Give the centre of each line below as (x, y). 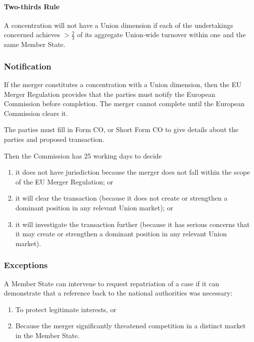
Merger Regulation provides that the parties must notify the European (110, 94)
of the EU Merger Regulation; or (64, 181)
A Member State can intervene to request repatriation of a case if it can (112, 283)
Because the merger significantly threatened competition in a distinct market (130, 326)
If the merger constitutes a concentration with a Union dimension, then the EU (123, 84)
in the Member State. (47, 335)
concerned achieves (32, 34)
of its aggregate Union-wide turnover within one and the (161, 34)
